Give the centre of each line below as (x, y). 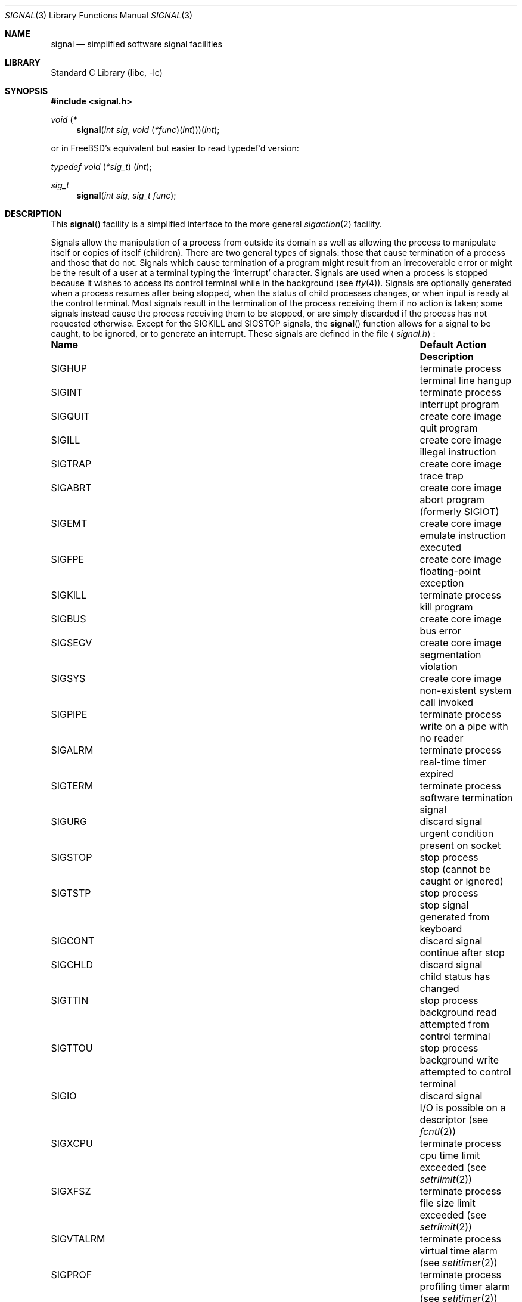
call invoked (447, 702)
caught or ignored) (462, 881)
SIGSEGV (72, 643)
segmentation (450, 655)
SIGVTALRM (78, 1239)
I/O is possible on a (463, 1108)
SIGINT (67, 392)
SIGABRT (71, 488)
